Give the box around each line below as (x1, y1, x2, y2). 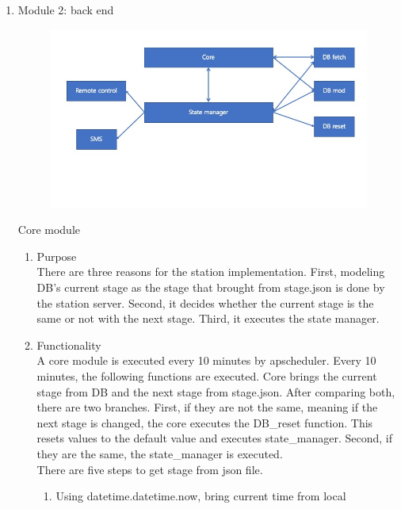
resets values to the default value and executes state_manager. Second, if (36, 430, 393, 446)
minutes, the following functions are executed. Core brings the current (36, 368, 377, 385)
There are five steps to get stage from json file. (36, 461, 263, 477)
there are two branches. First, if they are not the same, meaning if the (36, 399, 378, 415)
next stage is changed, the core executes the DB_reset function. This (36, 414, 373, 431)
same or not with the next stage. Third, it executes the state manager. (36, 310, 380, 327)
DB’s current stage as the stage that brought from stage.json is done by (36, 279, 385, 296)
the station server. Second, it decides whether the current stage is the (36, 294, 374, 311)
